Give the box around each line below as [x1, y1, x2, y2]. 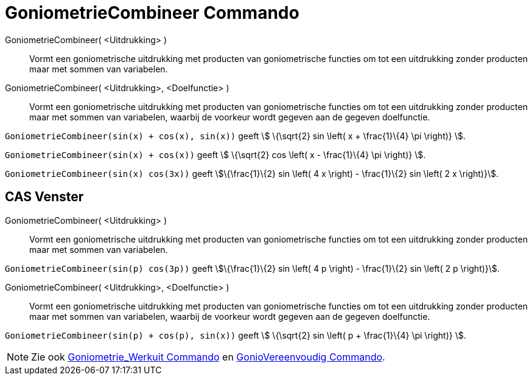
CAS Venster [5, 189, 84, 205]
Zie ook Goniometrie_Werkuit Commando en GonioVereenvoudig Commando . [31, 350, 385, 363]
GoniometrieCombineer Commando [5, 2, 299, 23]
